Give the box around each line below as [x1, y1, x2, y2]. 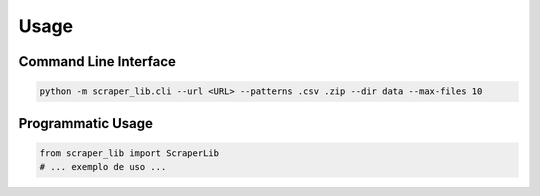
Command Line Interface [18, 53, 177, 70]
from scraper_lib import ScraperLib [39, 147, 220, 159]
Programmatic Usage [18, 115, 154, 132]
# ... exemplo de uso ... [39, 161, 167, 173]
